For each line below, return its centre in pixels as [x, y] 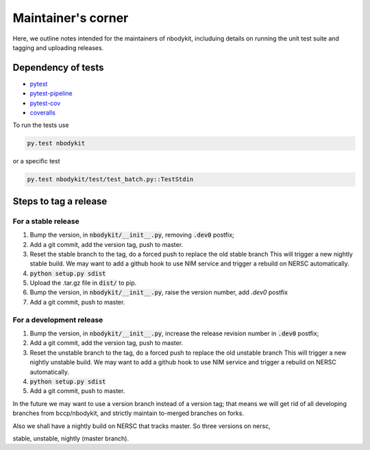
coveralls [43, 113]
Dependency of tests [58, 68]
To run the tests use [41, 125]
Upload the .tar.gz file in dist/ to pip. [83, 283]
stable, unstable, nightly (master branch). [71, 438]
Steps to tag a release [60, 201]
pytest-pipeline [51, 93]
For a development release [58, 320]
